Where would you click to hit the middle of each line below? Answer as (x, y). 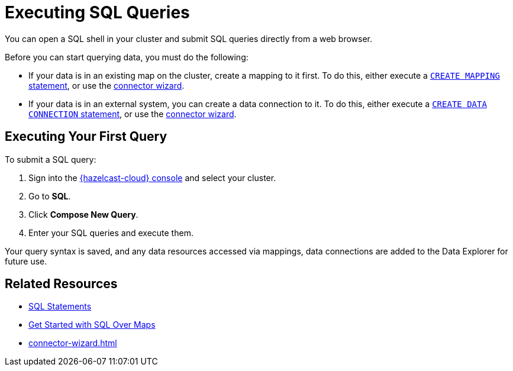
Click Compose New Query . (83, 214)
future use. (26, 261)
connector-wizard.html (73, 343)
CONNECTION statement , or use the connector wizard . (133, 114)
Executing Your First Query (86, 137)
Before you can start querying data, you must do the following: (127, 57)
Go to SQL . (50, 196)
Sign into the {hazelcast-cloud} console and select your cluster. (152, 178)
